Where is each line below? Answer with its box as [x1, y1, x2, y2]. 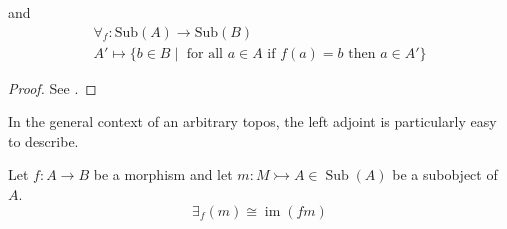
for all [186, 46, 224, 61]
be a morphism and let [93, 164, 233, 185]
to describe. [8, 130, 79, 151]
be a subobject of [392, 164, 498, 185]
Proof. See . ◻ [8, 77, 97, 98]
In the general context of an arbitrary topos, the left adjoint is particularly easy [8, 111, 497, 132]
